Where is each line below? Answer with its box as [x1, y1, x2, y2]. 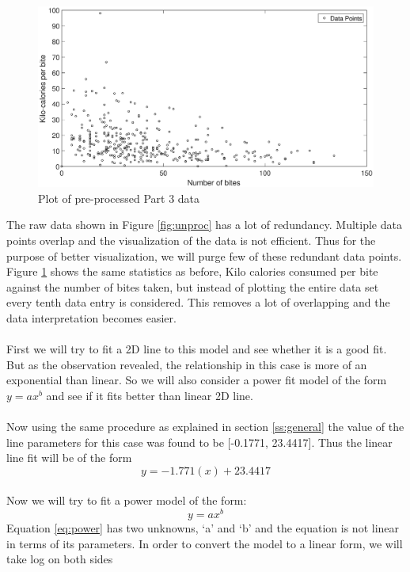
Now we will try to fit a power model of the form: [6, 492, 247, 509]
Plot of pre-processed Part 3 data [38, 189, 200, 206]
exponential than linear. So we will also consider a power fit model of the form [6, 372, 387, 388]
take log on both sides [6, 551, 113, 567]
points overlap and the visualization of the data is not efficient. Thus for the [6, 231, 376, 248]
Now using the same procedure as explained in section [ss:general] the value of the [6, 418, 404, 435]
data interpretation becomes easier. [6, 309, 177, 326]
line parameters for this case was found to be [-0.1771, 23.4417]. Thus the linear [6, 433, 393, 450]
